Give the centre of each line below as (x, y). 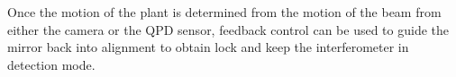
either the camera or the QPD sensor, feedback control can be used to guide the (228, 29)
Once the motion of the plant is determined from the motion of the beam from (224, 12)
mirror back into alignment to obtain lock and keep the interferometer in (208, 47)
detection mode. (51, 64)
